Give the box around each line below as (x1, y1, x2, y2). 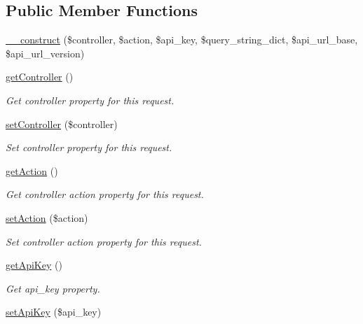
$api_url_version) (6, 45, 85, 60)
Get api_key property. (6, 281, 100, 295)
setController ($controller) (6, 116, 118, 131)
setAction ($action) (6, 210, 88, 225)
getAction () (6, 163, 58, 178)
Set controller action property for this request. (6, 234, 202, 248)
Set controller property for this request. (6, 140, 172, 155)
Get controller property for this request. (6, 92, 174, 107)
